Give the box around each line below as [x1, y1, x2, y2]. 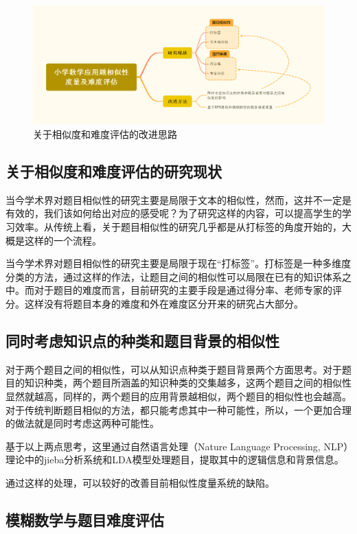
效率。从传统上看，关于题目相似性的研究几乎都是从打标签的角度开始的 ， [14, 220, 342, 234]
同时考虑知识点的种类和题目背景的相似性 [5, 330, 279, 351]
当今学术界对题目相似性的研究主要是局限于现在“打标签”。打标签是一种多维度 [5, 256, 352, 270]
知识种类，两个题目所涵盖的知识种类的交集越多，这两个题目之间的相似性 [24, 375, 352, 390]
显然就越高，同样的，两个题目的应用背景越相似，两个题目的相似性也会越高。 [5, 389, 352, 404]
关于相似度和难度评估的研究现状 [5, 161, 222, 182]
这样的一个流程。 [24, 233, 102, 247]
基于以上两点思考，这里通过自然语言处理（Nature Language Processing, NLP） [5, 439, 349, 453]
